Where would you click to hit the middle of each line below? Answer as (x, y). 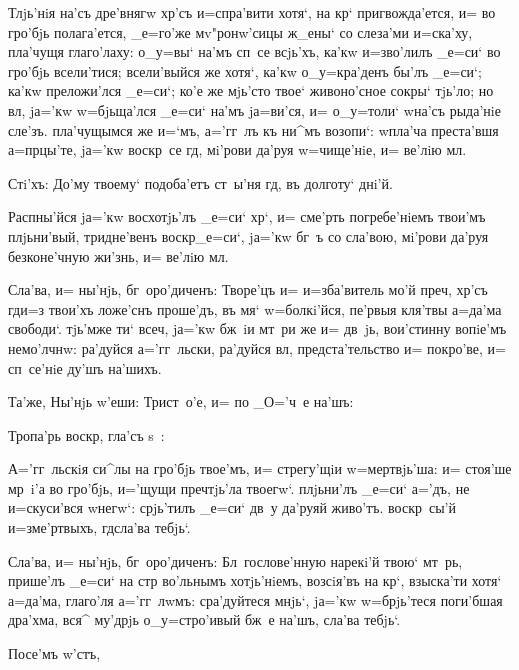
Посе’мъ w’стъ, (54, 653)
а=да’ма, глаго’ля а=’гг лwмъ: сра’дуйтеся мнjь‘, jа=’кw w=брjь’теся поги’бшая (255, 599)
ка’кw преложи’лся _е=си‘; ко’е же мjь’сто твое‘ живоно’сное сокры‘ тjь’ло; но (251, 90)
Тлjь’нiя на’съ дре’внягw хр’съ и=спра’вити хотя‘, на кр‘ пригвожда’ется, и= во (252, 12)
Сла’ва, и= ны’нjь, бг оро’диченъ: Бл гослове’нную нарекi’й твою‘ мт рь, (235, 560)
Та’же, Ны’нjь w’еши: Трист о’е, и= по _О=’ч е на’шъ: (181, 401)
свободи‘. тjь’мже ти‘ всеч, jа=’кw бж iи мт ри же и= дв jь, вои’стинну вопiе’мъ (257, 328)
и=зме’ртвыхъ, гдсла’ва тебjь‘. (99, 527)
